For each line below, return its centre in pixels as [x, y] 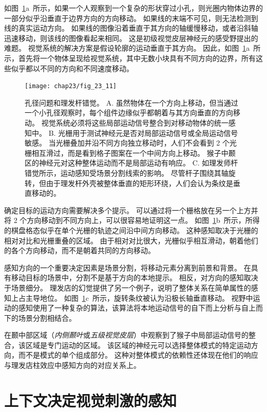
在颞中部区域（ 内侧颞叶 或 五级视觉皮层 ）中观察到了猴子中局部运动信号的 [126, 335]
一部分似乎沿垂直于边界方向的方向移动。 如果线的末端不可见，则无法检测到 [131, 18]
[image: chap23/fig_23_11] [71, 86]
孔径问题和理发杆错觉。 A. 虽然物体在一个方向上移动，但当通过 [131, 102]
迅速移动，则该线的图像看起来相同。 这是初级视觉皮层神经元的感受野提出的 [131, 38]
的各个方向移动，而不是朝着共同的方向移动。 [80, 250]
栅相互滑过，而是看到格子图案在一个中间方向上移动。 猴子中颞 [130, 152]
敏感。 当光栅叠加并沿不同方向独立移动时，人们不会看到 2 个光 [131, 143]
